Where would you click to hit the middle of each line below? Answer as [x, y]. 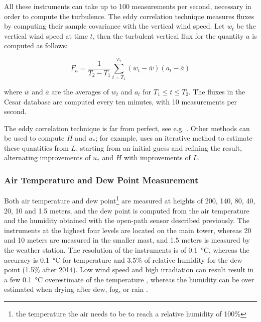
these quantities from [36, 147]
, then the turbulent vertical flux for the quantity [168, 35]
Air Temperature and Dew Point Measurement [101, 180]
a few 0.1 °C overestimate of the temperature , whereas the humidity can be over [129, 279]
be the [246, 26]
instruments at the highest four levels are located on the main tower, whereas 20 [128, 230]
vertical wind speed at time [46, 35]
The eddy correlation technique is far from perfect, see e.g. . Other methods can [127, 128]
